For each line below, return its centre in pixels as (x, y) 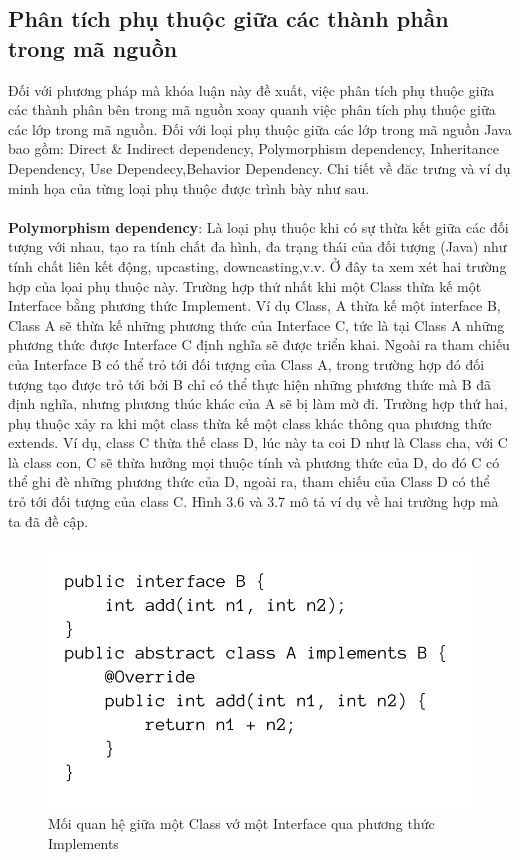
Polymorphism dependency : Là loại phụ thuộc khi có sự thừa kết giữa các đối (258, 226)
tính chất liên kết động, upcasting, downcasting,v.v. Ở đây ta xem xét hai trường (257, 265)
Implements (83, 842)
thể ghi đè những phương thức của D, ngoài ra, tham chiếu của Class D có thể (249, 481)
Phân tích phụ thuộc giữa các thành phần (228, 18)
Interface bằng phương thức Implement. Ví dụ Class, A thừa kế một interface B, (254, 305)
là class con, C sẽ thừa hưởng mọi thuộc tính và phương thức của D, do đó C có (254, 461)
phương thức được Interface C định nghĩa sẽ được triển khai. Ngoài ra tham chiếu (259, 344)
